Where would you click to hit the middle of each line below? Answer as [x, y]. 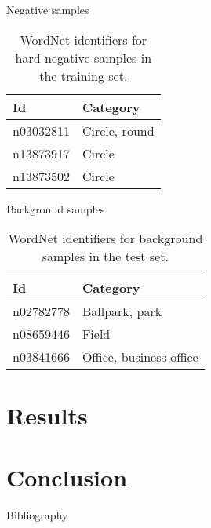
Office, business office [140, 357]
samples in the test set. [105, 257]
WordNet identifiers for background [105, 239]
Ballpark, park [122, 311]
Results [47, 415]
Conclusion [67, 477]
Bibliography [37, 514]
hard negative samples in [84, 57]
